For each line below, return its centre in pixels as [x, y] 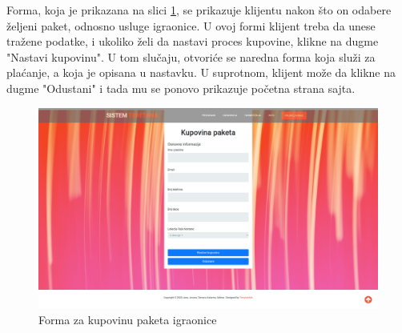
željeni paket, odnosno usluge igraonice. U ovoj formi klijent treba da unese [191, 25]
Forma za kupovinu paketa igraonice [128, 319]
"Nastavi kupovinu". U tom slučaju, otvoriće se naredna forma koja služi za [191, 56]
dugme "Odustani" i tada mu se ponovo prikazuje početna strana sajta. [181, 88]
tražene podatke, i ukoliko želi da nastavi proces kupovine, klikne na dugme [193, 41]
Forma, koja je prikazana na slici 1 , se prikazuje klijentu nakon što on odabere [199, 10]
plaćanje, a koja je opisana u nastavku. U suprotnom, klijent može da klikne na [201, 72]
